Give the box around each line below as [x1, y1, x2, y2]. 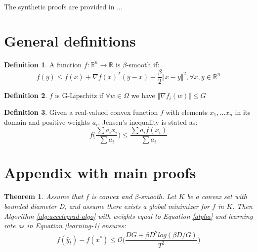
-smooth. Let [138, 191, 176, 202]
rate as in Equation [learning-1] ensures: [4, 220, 126, 231]
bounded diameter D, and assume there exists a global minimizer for [4, 201, 210, 211]
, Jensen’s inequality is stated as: [98, 116, 198, 127]
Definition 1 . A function [4, 59, 82, 69]
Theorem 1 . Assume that [4, 191, 84, 202]
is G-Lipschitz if [55, 90, 103, 101]
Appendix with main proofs [4, 162, 196, 183]
